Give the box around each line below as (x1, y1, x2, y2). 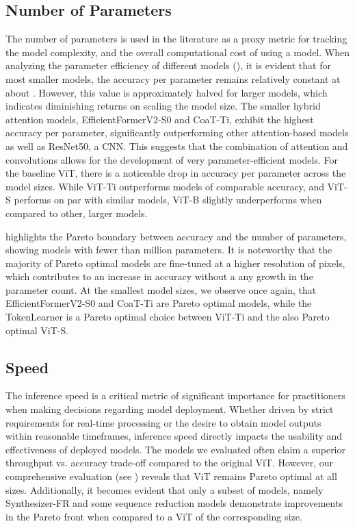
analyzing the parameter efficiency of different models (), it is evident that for (5, 58, 331, 73)
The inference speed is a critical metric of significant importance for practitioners (5, 388, 345, 403)
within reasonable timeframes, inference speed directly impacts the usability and (5, 429, 343, 443)
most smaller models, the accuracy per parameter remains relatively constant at (5, 71, 341, 86)
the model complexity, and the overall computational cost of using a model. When (5, 45, 350, 59)
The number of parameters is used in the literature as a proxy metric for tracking (5, 32, 347, 46)
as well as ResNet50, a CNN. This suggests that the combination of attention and (5, 138, 348, 153)
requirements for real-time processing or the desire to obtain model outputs (5, 415, 321, 429)
